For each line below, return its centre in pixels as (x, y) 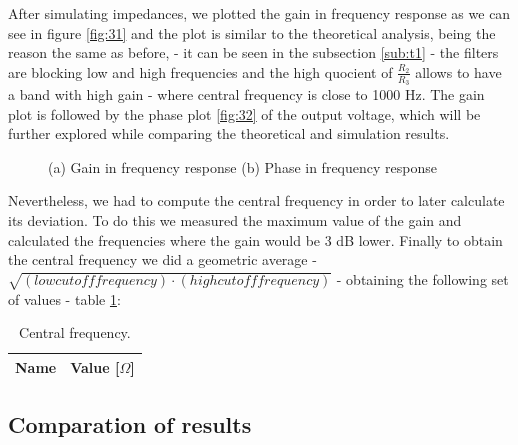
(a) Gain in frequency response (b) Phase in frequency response (242, 166)
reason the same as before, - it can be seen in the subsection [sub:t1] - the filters (253, 52)
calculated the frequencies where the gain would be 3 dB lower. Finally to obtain (255, 239)
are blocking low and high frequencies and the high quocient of (200, 71)
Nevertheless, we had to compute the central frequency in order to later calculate (256, 200)
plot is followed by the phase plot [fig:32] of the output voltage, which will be (244, 113)
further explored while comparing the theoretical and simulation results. (229, 133)
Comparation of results (130, 424)
